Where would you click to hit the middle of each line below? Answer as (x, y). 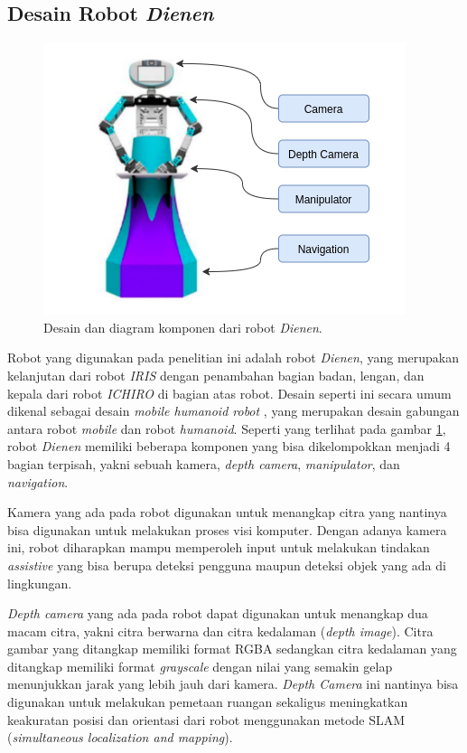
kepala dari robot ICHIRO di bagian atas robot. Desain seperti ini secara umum (229, 393)
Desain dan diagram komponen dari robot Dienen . (183, 327)
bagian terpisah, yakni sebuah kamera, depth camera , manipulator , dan (204, 463)
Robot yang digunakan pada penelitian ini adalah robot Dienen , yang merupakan (233, 358)
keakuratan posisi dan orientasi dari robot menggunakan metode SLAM (206, 719)
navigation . (38, 481)
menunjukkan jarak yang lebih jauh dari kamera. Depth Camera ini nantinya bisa (233, 684)
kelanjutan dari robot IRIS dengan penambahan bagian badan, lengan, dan (216, 375)
